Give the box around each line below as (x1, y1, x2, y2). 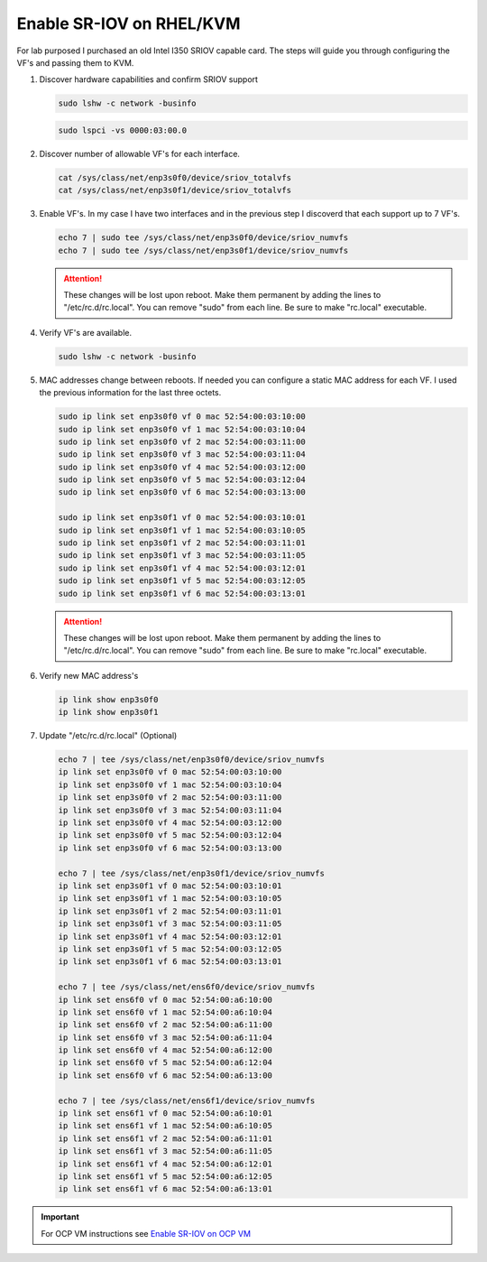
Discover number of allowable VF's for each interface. (39, 148, 241, 159)
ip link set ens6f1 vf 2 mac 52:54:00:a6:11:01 (58, 1133, 272, 1144)
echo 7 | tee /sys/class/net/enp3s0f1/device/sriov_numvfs (58, 868, 325, 878)
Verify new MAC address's (39, 670, 139, 681)
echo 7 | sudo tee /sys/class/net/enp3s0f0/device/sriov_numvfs (58, 233, 349, 243)
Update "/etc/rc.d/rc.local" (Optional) (39, 730, 178, 741)
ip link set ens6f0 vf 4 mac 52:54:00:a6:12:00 (58, 1045, 272, 1055)
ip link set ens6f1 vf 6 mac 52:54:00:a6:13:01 (58, 1183, 272, 1194)
